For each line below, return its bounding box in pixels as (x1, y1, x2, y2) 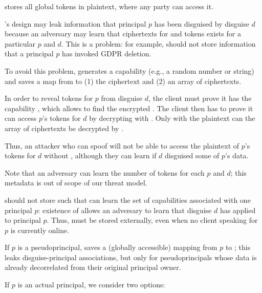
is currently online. (10, 224, 70, 235)
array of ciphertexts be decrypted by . (5, 122, 124, 133)
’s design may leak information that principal (5, 18, 146, 29)
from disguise (101, 93, 143, 103)
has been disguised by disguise (154, 18, 249, 29)
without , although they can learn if (44, 150, 157, 161)
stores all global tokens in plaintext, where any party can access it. (5, 1, 214, 11)
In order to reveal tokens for (5, 93, 93, 103)
